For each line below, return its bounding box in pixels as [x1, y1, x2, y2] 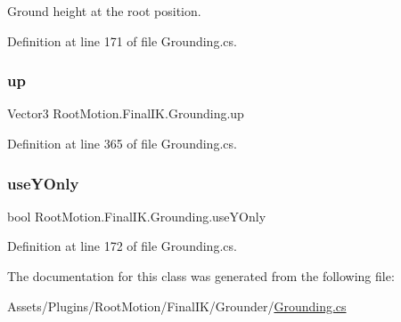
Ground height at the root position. [7, 2, 201, 20]
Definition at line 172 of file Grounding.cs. [7, 237, 237, 255]
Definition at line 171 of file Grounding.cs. [7, 31, 237, 50]
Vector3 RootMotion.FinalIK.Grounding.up [7, 104, 244, 123]
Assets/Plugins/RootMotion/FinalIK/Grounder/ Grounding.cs [7, 296, 347, 315]
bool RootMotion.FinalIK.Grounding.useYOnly [7, 206, 266, 225]
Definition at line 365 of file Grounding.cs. [7, 134, 237, 152]
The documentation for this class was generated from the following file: [7, 267, 395, 285]
